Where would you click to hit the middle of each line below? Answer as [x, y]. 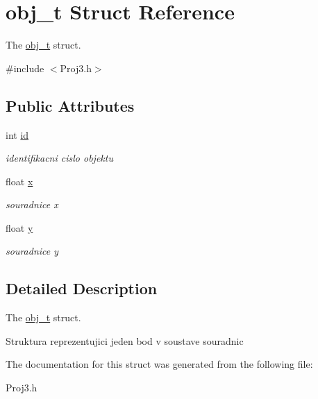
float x [19, 181]
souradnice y [32, 251]
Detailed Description [82, 288]
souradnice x [32, 204]
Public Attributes [70, 105]
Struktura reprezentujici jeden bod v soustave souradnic [125, 340]
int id [17, 134]
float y [19, 227]
